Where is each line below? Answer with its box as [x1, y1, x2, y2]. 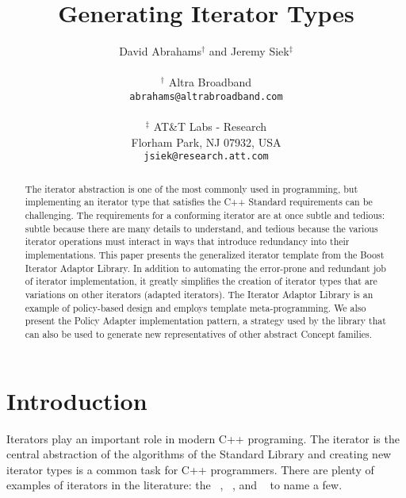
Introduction [6, 384, 147, 416]
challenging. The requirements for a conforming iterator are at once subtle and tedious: [25, 209, 385, 222]
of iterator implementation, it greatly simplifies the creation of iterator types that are [25, 274, 377, 288]
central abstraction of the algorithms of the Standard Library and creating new [6, 446, 392, 462]
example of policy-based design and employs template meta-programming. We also [25, 301, 366, 314]
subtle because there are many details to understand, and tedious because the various [25, 221, 378, 235]
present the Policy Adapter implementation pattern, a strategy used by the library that [25, 314, 386, 328]
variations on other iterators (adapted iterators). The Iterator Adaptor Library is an [25, 288, 373, 301]
